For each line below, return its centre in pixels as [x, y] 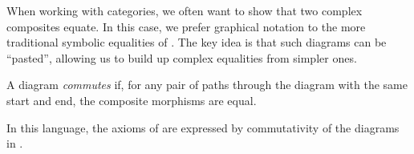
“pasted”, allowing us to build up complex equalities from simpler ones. [182, 57]
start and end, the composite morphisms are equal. [132, 100]
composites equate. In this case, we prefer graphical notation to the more [186, 26]
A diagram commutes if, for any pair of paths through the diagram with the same [207, 85]
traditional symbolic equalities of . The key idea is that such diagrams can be [197, 42]
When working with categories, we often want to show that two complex [185, 10]
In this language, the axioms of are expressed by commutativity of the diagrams [203, 127]
